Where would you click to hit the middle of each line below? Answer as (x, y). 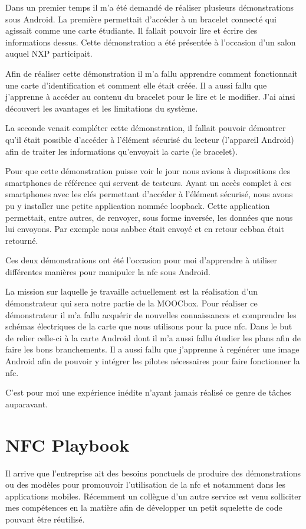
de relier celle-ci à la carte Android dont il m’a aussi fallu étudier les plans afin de (153, 337)
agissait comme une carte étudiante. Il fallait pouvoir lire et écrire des (131, 30)
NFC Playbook (68, 444)
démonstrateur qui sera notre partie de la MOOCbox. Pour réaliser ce (131, 303)
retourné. (22, 240)
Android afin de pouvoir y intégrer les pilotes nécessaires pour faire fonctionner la (153, 361)
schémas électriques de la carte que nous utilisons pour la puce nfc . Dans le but (149, 326)
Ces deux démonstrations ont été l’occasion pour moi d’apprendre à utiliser (142, 260)
